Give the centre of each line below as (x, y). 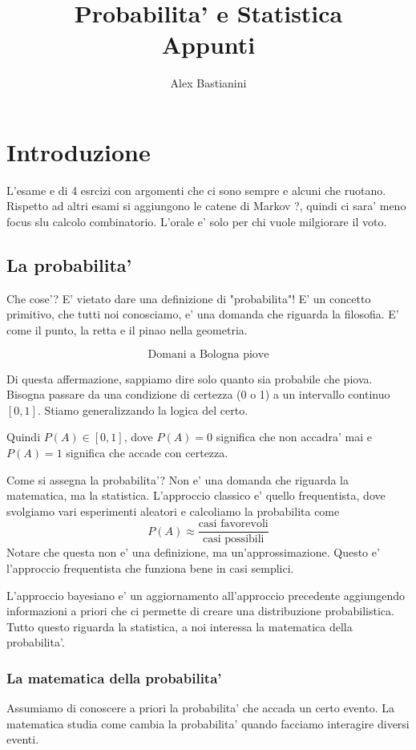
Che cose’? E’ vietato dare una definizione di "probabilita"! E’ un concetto (189, 298)
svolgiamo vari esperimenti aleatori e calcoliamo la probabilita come (173, 511)
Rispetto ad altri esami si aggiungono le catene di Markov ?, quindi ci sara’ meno (206, 206)
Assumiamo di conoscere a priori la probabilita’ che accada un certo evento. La (200, 708)
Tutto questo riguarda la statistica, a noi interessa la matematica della (180, 626)
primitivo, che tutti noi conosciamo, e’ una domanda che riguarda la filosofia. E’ (203, 314)
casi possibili (234, 539)
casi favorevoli (233, 524)
